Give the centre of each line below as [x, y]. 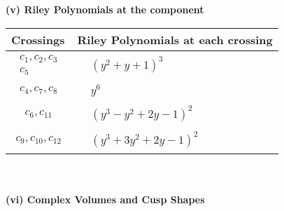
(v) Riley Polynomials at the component [105, 9]
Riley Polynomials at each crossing [175, 39]
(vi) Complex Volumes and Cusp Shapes [105, 199]
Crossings [38, 39]
